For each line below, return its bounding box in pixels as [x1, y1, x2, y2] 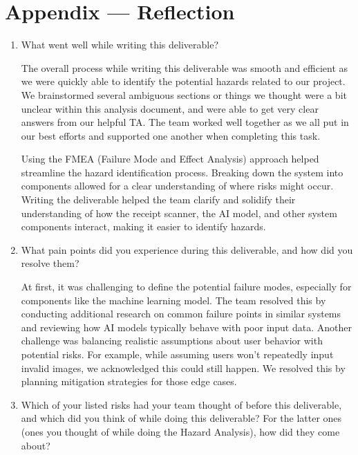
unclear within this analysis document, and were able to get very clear [21, 101, 319, 115]
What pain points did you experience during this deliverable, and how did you [21, 242, 353, 257]
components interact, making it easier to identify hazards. [21, 219, 266, 234]
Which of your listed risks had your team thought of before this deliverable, [21, 397, 342, 411]
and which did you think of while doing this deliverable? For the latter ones [21, 411, 342, 425]
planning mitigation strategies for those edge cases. [21, 374, 237, 389]
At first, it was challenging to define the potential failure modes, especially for [21, 279, 352, 294]
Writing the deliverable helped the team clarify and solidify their [21, 192, 296, 207]
